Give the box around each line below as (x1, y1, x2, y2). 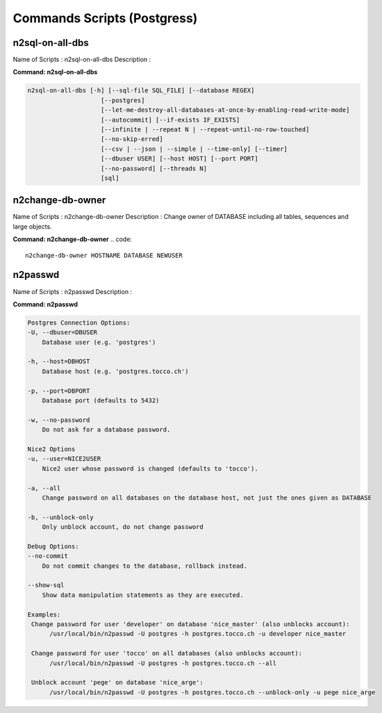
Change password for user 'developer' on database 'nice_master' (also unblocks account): (31, 621, 350, 628)
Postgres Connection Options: (27, 318, 131, 327)
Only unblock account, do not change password (42, 523, 204, 531)
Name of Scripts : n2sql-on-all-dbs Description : (13, 56, 151, 64)
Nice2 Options (27, 445, 76, 453)
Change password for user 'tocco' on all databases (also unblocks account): (31, 650, 302, 657)
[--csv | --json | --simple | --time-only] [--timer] (101, 145, 288, 153)
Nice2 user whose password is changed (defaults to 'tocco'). (42, 464, 258, 473)
